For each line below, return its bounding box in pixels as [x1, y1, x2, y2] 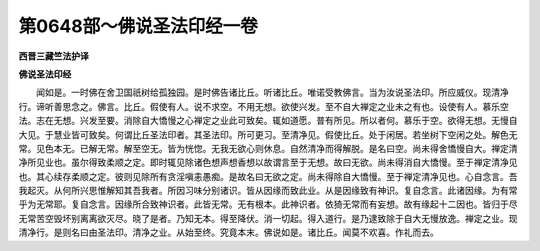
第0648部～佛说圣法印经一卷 [18, 15, 259, 37]
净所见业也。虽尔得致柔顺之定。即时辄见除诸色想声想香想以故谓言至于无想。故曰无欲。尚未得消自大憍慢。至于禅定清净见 [18, 156, 518, 169]
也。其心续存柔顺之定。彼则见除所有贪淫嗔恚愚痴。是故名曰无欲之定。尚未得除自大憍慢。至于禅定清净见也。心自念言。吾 [18, 170, 518, 182]
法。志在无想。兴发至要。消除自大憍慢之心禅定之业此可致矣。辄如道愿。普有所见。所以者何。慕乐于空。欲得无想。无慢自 [18, 115, 518, 127]
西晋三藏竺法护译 [18, 50, 89, 62]
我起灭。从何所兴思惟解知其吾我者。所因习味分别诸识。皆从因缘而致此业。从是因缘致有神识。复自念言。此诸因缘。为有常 [18, 185, 518, 197]
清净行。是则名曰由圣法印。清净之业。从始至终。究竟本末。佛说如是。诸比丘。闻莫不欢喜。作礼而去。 [18, 226, 439, 239]
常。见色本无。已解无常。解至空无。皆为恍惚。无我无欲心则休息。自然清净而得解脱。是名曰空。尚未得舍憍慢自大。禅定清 [18, 142, 518, 154]
